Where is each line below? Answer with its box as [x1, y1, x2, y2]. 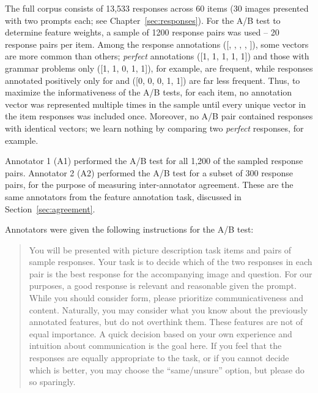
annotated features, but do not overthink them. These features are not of [29, 315, 303, 328]
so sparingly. [29, 375, 76, 388]
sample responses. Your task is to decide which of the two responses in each [29, 255, 312, 268]
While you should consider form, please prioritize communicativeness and [29, 291, 303, 304]
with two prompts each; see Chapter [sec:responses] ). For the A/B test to [5, 13, 281, 26]
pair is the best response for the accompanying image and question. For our [29, 267, 312, 280]
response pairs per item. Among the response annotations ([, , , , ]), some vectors [5, 37, 309, 50]
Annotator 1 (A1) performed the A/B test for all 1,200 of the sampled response [5, 154, 303, 167]
